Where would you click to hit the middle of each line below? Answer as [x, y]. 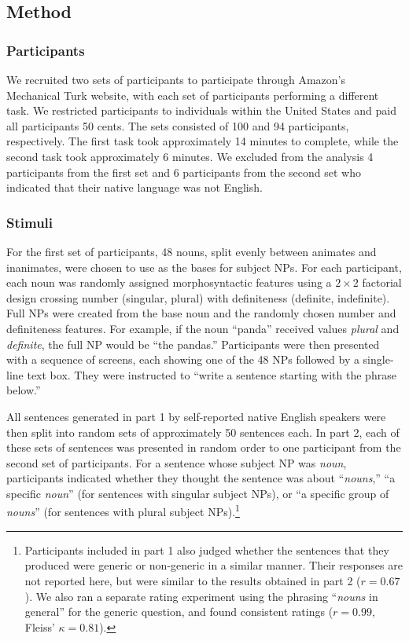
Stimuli [30, 222]
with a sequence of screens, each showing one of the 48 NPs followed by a [183, 359]
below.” [24, 390]
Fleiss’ [40, 626]
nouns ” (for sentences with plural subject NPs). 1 [123, 511]
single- [378, 359]
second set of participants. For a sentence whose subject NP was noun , [177, 462]
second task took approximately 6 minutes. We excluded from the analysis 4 [190, 156]
